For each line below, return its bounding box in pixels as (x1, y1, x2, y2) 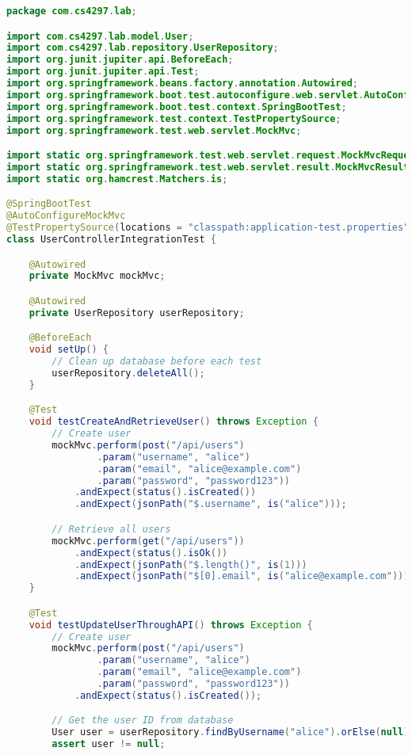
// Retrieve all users (51, 523, 171, 535)
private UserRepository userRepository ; (29, 307, 245, 318)
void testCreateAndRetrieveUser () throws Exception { (29, 416, 319, 428)
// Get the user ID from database (51, 715, 234, 726)
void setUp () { (29, 344, 109, 356)
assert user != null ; (51, 738, 166, 750)
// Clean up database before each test (51, 356, 262, 368)
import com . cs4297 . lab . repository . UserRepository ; (6, 42, 279, 54)
